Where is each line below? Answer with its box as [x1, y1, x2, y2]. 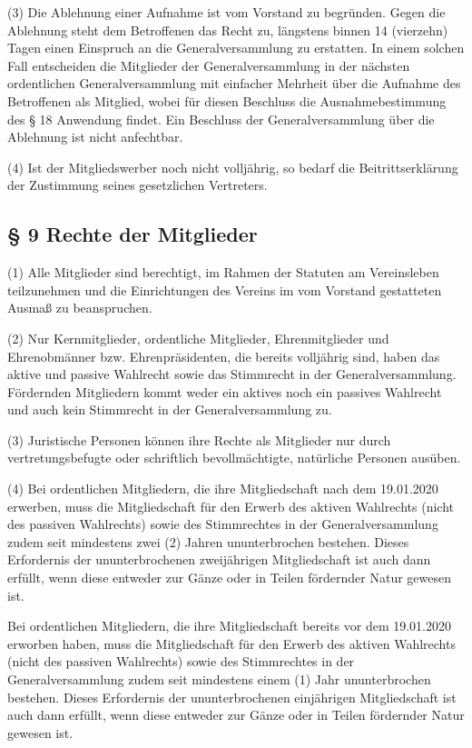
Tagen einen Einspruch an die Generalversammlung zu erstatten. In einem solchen [7, 38, 465, 57]
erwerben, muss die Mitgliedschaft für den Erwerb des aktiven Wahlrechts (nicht [7, 496, 454, 515]
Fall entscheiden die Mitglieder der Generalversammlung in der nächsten [7, 55, 410, 75]
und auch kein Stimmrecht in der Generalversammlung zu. [7, 400, 332, 419]
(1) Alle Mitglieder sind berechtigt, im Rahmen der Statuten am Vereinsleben [7, 263, 439, 282]
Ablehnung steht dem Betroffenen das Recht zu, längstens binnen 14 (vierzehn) [7, 20, 448, 39]
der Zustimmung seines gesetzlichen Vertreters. [7, 175, 268, 194]
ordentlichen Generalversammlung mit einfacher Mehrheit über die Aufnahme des [7, 74, 461, 93]
